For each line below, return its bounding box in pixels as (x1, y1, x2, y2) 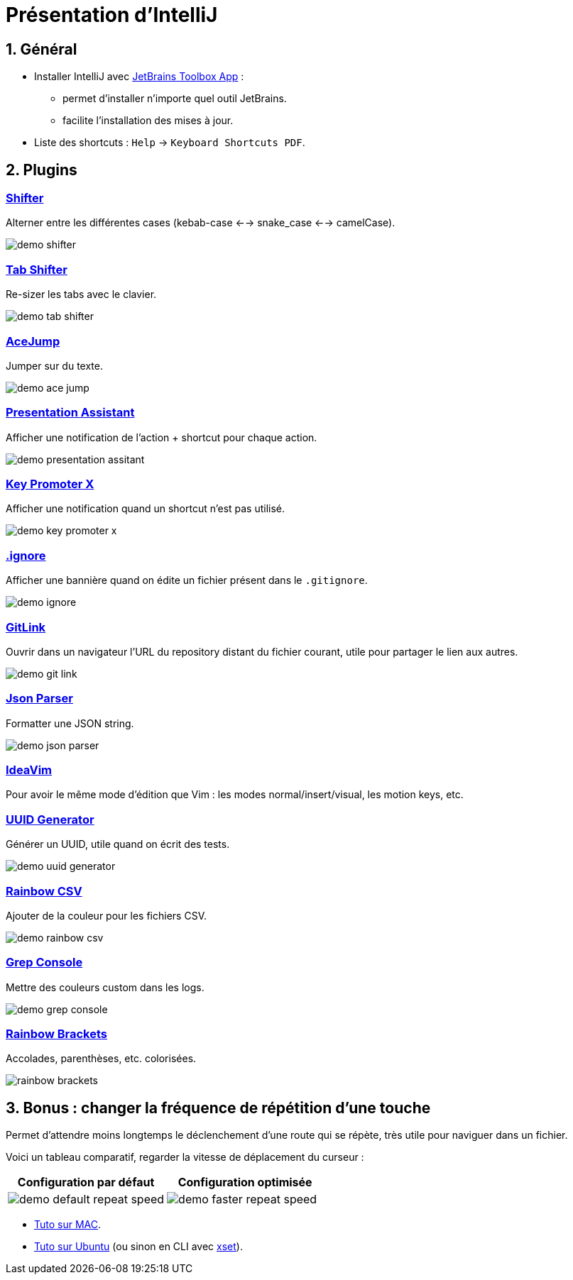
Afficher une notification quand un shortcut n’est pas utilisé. (6, 502, 285, 515)
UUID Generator (6, 812, 94, 827)
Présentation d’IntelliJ (6, 3, 218, 27)
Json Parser (6, 691, 73, 706)
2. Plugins (6, 160, 77, 179)
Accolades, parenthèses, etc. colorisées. (6, 1052, 197, 1065)
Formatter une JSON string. (6, 717, 134, 729)
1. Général (6, 40, 77, 58)
